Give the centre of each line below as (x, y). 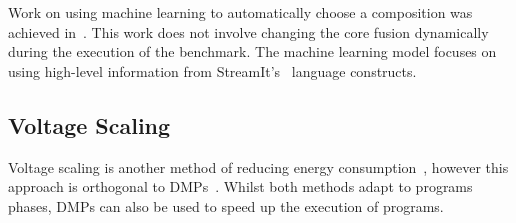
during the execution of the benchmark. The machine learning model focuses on (252, 51)
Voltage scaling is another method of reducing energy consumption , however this (258, 166)
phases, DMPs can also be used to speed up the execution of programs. (226, 205)
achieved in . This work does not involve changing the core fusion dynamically (248, 31)
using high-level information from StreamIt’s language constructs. (212, 70)
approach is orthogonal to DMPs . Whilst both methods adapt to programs (240, 186)
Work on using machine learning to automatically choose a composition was (240, 12)
